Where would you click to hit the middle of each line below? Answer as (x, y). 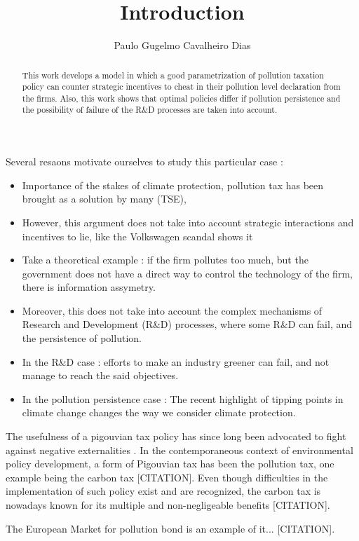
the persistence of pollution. (82, 338)
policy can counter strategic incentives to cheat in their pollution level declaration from (181, 87)
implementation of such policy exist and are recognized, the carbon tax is (163, 491)
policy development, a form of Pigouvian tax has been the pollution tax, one (170, 464)
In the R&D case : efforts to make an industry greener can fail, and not (176, 361)
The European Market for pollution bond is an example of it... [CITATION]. (170, 528)
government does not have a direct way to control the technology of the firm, (187, 273)
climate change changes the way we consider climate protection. (159, 412)
